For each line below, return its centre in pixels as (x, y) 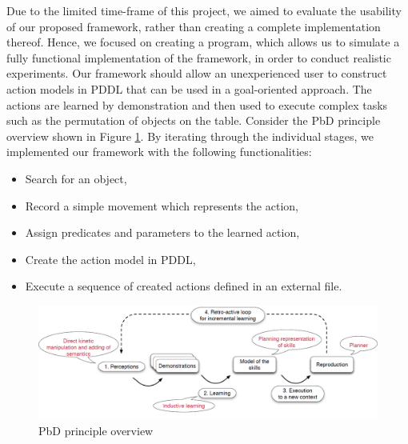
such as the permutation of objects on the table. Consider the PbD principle (194, 120)
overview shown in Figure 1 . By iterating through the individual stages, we (190, 136)
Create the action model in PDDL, (110, 259)
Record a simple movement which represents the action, (162, 205)
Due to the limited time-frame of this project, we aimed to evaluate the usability (204, 10)
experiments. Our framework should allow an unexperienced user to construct (197, 73)
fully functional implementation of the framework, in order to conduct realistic (199, 57)
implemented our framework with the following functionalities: (159, 152)
